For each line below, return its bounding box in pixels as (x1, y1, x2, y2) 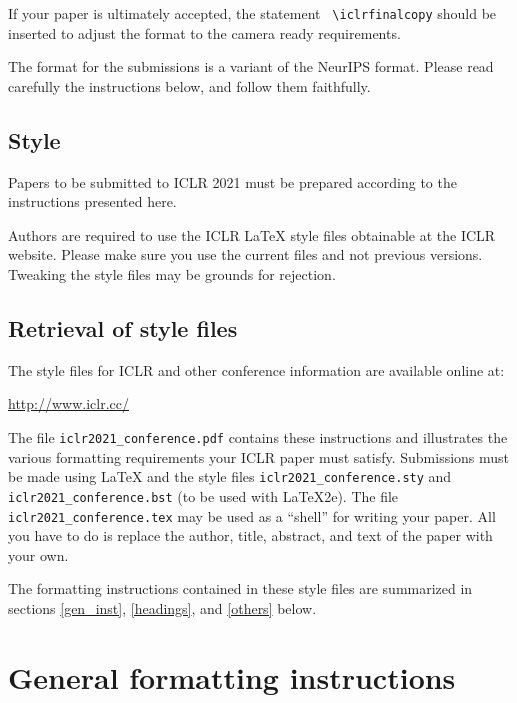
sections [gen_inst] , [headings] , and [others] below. (8, 598, 317, 618)
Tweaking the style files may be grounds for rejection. (8, 264, 336, 285)
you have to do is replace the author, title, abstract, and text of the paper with (8, 525, 493, 546)
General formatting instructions (8, 656, 456, 697)
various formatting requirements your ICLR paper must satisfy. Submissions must (8, 446, 510, 467)
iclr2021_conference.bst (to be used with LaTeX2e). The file (8, 485, 399, 506)
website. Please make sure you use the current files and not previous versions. (8, 244, 483, 265)
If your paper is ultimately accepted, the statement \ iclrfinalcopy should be (8, 3, 497, 23)
